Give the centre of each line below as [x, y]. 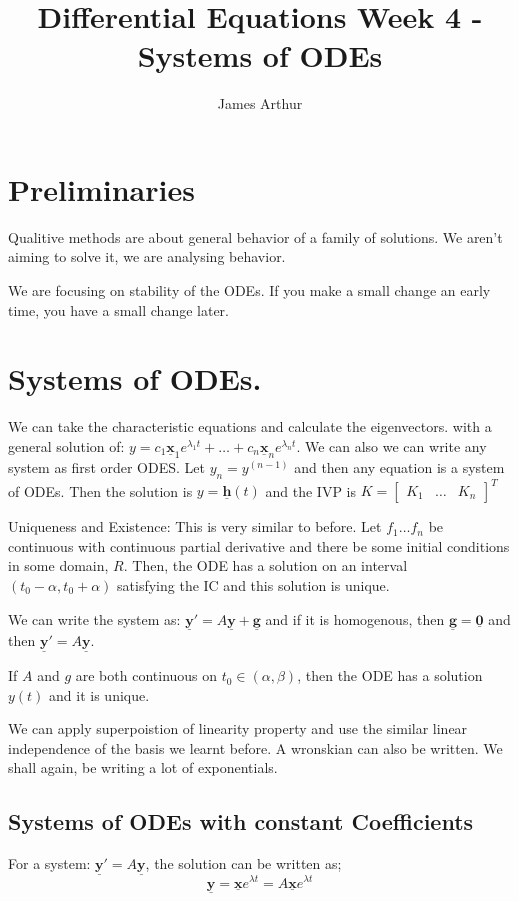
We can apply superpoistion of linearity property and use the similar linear [238, 728]
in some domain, [58, 565]
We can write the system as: [94, 618]
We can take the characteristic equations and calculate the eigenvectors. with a [250, 426]
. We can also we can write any [391, 445]
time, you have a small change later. [118, 309]
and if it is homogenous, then [355, 618]
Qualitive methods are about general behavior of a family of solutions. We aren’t [255, 236]
